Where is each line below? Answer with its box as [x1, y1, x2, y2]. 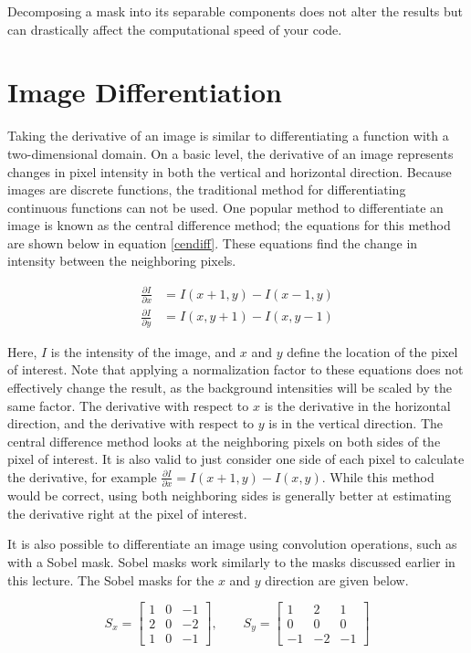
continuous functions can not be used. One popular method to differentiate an [7, 197, 444, 216]
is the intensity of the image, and [50, 342, 236, 361]
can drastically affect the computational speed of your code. [7, 19, 342, 38]
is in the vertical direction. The [268, 414, 443, 433]
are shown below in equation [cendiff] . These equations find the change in [7, 233, 418, 252]
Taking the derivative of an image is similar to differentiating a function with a [7, 126, 449, 145]
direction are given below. [265, 570, 409, 589]
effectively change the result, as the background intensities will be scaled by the [7, 377, 452, 396]
